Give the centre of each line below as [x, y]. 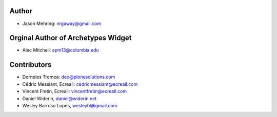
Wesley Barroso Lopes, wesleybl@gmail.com [70, 105]
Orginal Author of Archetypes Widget [71, 38]
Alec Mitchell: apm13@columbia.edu [61, 50]
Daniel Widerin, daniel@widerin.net [60, 98]
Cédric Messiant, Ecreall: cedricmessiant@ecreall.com [80, 84]
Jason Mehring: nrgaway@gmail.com [62, 24]
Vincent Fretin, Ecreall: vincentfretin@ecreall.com [75, 91]
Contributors [31, 65]
